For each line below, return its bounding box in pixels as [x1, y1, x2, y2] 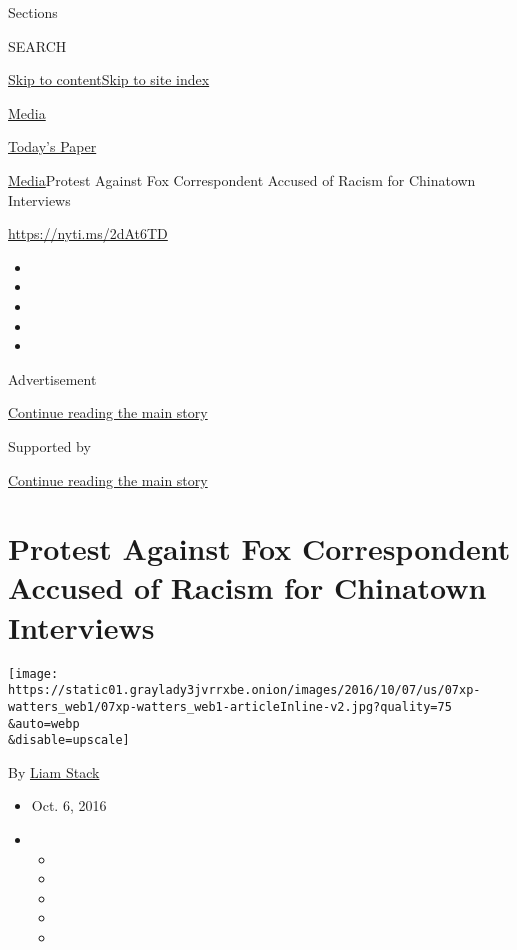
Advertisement [8, 368, 97, 389]
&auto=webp [8, 716, 80, 731]
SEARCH [8, 35, 67, 56]
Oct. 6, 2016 [31, 795, 107, 816]
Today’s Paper [8, 136, 97, 157]
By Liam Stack [8, 761, 100, 782]
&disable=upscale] [8, 733, 130, 748]
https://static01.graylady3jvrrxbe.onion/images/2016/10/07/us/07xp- [8, 683, 481, 698]
